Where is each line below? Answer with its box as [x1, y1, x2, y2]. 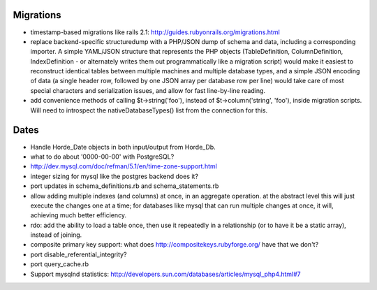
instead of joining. [30, 231, 82, 239]
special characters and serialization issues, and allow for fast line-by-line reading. [30, 86, 265, 94]
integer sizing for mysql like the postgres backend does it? [30, 172, 199, 180]
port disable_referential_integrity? [30, 250, 127, 259]
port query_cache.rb [30, 260, 89, 268]
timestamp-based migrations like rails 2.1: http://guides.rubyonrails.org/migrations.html [30, 28, 281, 36]
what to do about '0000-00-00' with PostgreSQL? [30, 152, 175, 161]
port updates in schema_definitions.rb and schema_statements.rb [30, 182, 219, 190]
